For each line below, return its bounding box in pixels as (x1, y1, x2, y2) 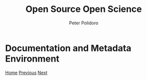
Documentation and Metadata (5, 42, 132, 54)
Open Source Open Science (25, 3, 142, 15)
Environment (5, 53, 60, 64)
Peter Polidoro (69, 20, 99, 26)
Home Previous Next (5, 70, 48, 76)
